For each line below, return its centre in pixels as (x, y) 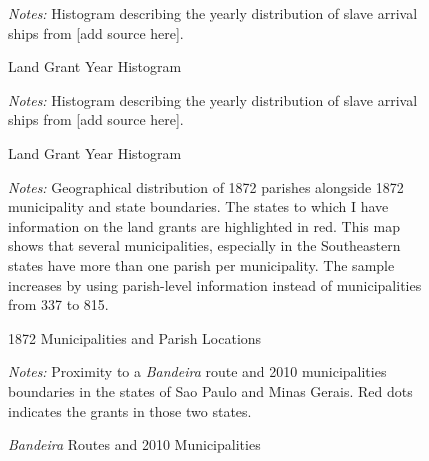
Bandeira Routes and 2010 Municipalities (134, 444)
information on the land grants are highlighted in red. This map (204, 225)
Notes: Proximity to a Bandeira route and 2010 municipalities (197, 371)
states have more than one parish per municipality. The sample (201, 264)
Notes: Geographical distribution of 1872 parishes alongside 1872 (206, 186)
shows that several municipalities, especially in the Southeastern (204, 245)
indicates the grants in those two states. (130, 410)
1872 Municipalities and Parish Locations (135, 337)
